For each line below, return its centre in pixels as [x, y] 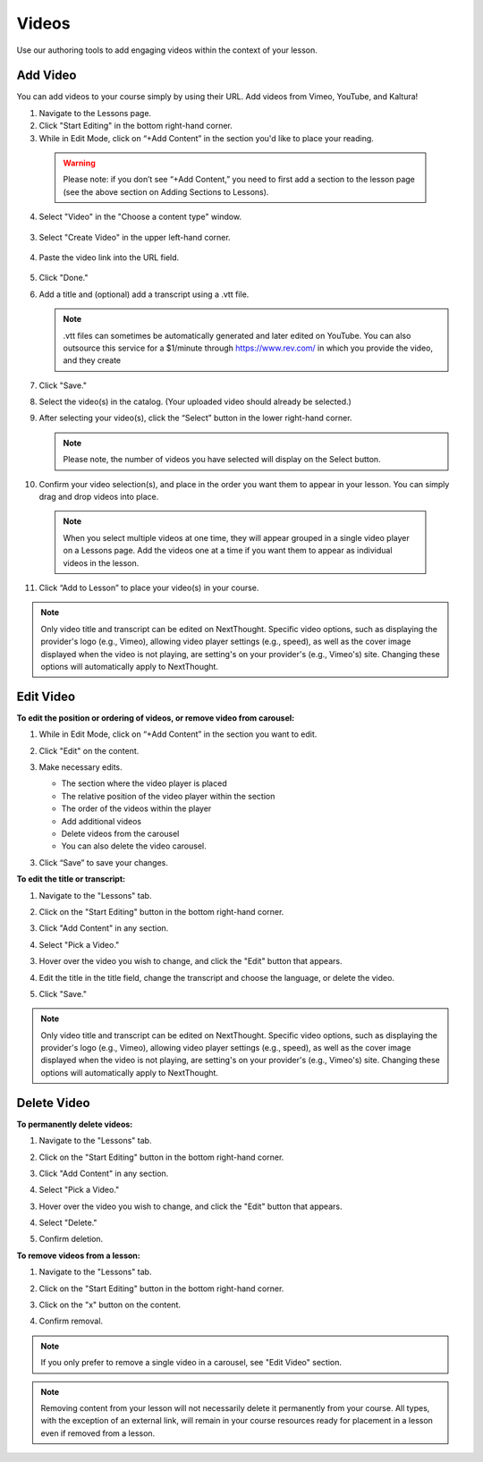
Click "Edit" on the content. [89, 750]
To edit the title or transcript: [71, 879]
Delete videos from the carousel [120, 833]
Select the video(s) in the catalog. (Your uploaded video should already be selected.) [195, 401]
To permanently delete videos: [75, 1124]
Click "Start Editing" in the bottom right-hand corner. [136, 126]
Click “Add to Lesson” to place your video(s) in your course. [149, 587]
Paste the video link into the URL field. [109, 257]
